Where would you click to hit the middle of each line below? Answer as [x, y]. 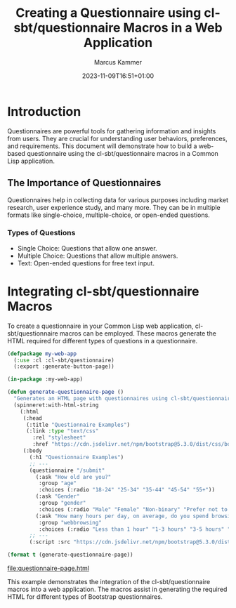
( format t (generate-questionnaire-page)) [70, 555]
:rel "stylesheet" [59, 438]
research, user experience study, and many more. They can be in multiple [114, 207]
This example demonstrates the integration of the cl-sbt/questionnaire [109, 582]
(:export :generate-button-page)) [64, 366]
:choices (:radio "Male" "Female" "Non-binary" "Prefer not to [133, 509]
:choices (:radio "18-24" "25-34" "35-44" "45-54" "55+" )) [127, 490]
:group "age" [58, 483]
